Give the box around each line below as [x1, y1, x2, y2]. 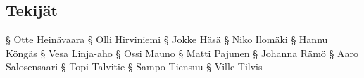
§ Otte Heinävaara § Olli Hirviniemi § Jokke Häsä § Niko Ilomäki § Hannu [6, 32, 328, 47]
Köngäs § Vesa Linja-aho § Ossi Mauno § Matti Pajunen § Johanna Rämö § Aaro [6, 45, 358, 60]
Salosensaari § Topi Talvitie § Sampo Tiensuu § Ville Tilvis [6, 59, 263, 74]
